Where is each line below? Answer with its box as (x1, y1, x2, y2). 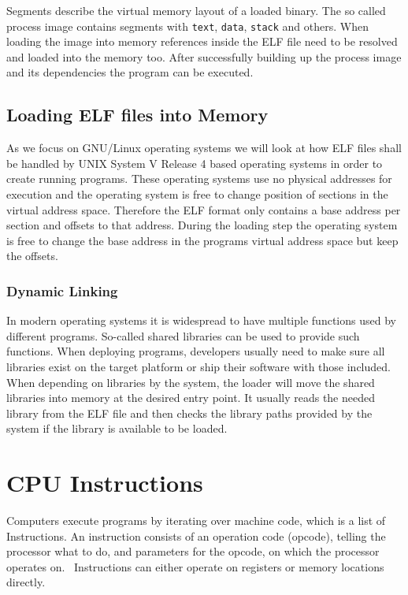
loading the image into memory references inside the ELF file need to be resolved (6, 33, 398, 50)
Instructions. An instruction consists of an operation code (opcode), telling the (6, 527, 386, 544)
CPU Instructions (6, 467, 203, 499)
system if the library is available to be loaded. (6, 420, 228, 437)
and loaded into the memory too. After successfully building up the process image (6, 48, 402, 65)
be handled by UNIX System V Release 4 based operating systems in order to (6, 154, 383, 171)
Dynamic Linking (6, 281, 118, 300)
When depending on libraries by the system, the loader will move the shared (6, 374, 375, 390)
